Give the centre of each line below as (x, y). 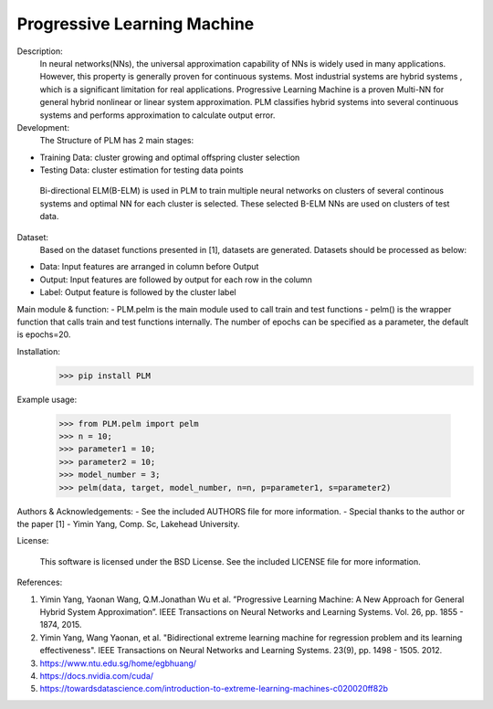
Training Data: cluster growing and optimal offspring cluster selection (170, 157)
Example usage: (47, 399)
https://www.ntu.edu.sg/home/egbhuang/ (118, 663)
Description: (40, 51)
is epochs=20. (44, 334)
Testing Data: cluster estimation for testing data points (142, 170)
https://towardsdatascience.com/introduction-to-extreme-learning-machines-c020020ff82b (214, 689)
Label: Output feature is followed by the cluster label (138, 292)
